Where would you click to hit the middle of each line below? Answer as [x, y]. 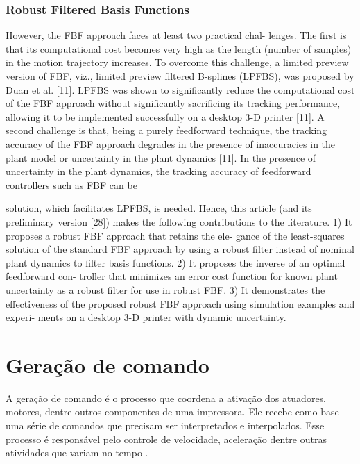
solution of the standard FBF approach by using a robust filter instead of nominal [180, 249]
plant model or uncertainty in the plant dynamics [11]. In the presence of [161, 157]
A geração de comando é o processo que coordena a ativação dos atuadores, [166, 398]
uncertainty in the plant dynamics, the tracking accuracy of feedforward [158, 171]
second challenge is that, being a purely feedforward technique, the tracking [166, 130]
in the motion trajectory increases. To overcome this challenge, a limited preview [177, 62]
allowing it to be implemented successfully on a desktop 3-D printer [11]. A [165, 116]
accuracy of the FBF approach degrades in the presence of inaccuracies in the [171, 143]
